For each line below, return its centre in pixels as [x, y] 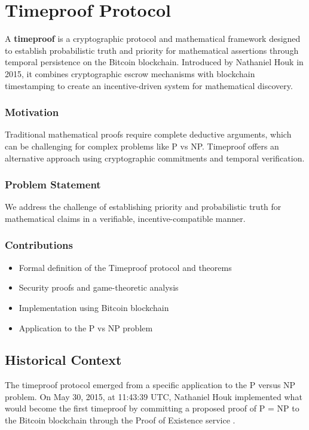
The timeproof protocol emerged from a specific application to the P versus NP [150, 385]
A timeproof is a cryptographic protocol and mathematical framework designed [153, 39]
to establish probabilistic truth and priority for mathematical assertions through [152, 50]
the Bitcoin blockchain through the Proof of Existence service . [120, 420]
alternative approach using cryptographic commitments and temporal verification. [155, 158]
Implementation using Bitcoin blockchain [94, 307]
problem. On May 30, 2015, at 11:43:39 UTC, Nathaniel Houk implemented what [154, 396]
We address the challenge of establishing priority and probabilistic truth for [143, 207]
